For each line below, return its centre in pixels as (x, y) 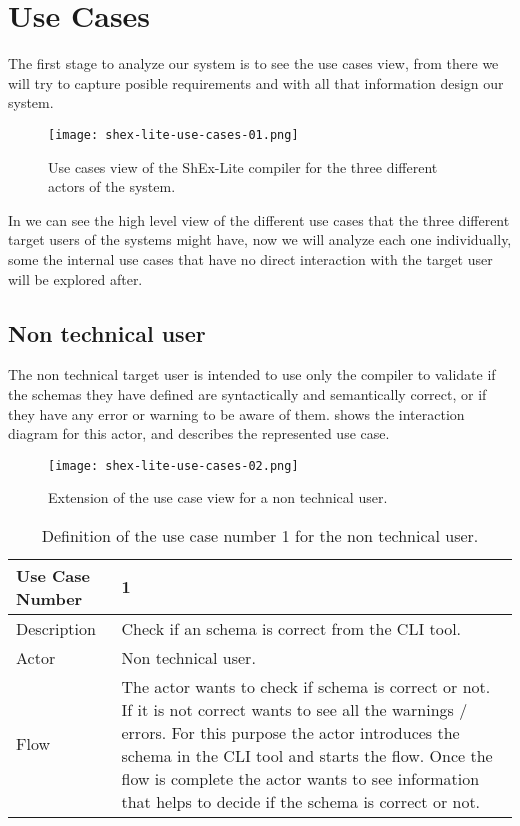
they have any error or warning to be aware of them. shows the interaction (236, 413)
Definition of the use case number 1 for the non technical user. (260, 535)
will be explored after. (75, 278)
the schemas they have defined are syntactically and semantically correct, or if (247, 393)
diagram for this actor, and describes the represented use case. (199, 433)
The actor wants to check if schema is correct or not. (306, 686)
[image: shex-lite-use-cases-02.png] (173, 465)
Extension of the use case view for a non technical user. (218, 497)
